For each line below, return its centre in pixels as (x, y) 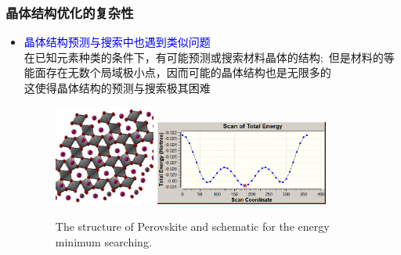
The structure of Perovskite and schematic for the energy (192, 226)
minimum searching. (103, 241)
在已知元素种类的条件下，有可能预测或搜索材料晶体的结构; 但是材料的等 (209, 57)
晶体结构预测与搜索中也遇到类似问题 (117, 42)
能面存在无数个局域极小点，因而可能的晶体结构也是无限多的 (177, 72)
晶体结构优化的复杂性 (70, 12)
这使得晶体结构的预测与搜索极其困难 (117, 88)
